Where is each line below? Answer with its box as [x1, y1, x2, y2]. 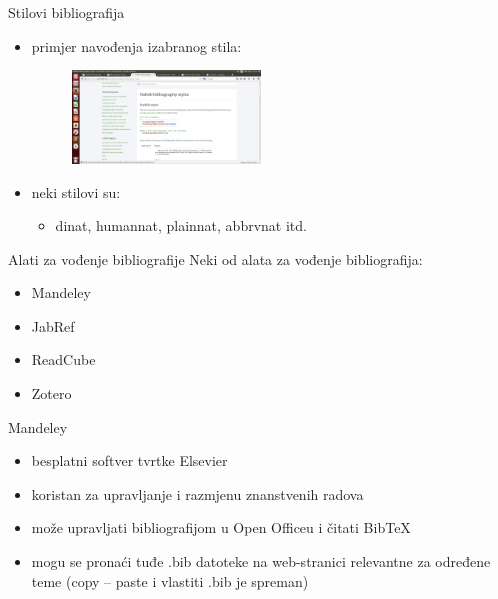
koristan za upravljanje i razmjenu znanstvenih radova [31, 483, 364, 504]
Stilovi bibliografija [8, 2, 125, 22]
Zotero [31, 383, 72, 404]
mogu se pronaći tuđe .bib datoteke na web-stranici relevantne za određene [31, 551, 491, 572]
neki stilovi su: [31, 181, 121, 202]
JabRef [31, 315, 75, 336]
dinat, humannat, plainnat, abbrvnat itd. [55, 215, 307, 236]
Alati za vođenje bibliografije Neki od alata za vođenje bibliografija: [8, 248, 423, 269]
